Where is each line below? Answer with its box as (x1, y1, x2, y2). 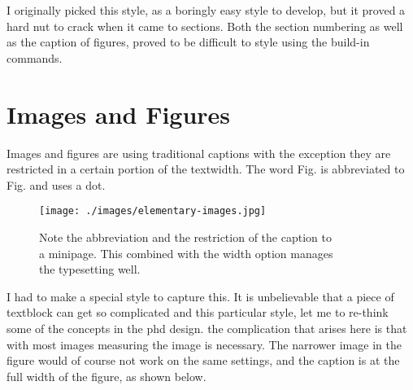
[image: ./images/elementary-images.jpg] (39, 205, 267, 217)
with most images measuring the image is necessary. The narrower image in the (7, 335, 402, 353)
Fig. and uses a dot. (7, 176, 106, 193)
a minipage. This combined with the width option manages (39, 244, 333, 261)
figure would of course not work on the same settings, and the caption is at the (7, 352, 400, 369)
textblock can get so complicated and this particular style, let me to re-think (7, 304, 389, 321)
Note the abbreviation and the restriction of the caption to (39, 228, 332, 245)
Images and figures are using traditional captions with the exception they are (7, 144, 391, 161)
